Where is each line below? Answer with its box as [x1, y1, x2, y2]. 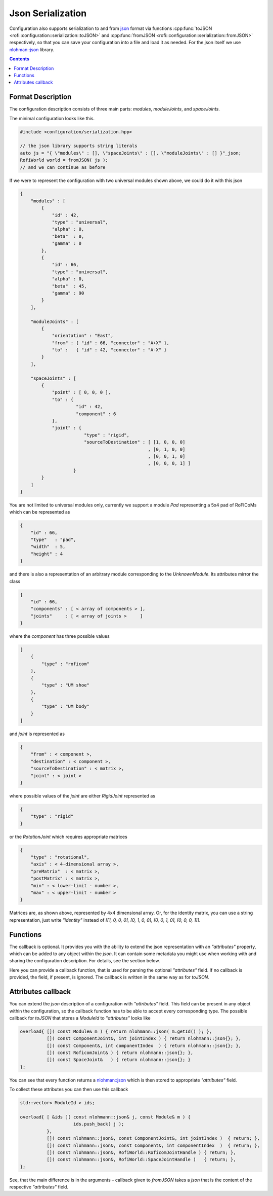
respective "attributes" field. [9, 1184, 68, 1190]
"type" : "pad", [30, 537, 76, 542]
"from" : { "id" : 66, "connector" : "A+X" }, [52, 340, 169, 346]
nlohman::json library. [9, 46, 55, 53]
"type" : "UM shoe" [41, 682, 89, 688]
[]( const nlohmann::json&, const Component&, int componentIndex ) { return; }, [46, 1142, 260, 1148]
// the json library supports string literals [20, 143, 138, 149]
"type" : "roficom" [41, 661, 89, 667]
